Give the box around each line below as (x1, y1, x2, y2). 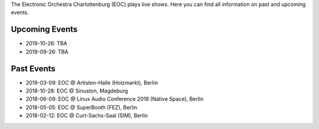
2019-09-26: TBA (25, 48, 69, 55)
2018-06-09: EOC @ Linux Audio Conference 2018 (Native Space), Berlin (25, 95, 204, 102)
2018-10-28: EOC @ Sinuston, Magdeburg (25, 87, 128, 94)
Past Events (11, 64, 56, 74)
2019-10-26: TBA (25, 40, 67, 47)
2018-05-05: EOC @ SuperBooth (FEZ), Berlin (25, 104, 138, 111)
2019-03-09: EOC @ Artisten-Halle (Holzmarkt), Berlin (25, 79, 158, 86)
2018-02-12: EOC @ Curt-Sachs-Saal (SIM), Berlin (25, 112, 148, 119)
